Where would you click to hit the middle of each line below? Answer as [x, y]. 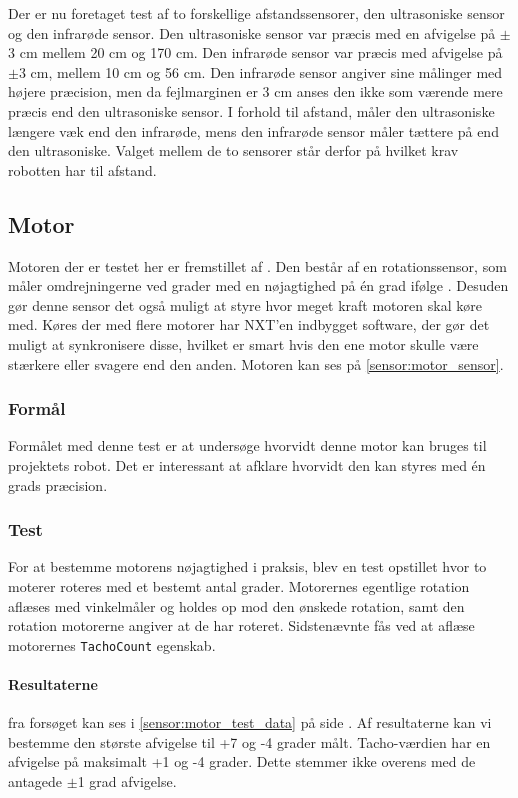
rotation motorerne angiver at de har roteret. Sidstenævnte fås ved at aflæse [241, 625]
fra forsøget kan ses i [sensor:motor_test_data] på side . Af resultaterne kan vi [250, 722]
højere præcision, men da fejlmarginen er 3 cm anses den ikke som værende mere [255, 91]
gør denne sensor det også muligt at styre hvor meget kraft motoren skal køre [245, 304]
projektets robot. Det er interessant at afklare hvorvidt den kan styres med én [247, 464]
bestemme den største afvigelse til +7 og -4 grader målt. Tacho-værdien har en [249, 741]
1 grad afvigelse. [127, 780]
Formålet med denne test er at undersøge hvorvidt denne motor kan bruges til [247, 445]
